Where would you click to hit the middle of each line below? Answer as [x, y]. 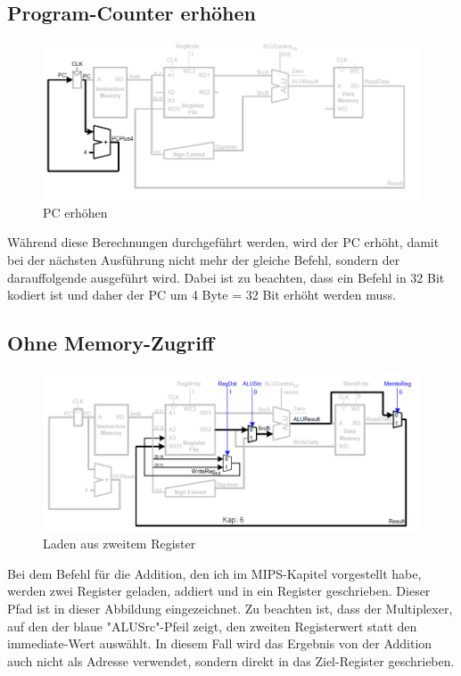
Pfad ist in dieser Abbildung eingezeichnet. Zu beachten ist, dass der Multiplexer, [230, 609]
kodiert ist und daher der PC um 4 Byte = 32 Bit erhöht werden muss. [202, 295]
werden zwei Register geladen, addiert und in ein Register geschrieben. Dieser [219, 591]
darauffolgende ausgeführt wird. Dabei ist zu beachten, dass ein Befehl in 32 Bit [226, 277]
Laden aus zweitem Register [119, 544]
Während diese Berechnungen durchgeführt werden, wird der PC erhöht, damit [223, 242]
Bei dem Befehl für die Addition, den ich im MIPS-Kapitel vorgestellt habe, [214, 573]
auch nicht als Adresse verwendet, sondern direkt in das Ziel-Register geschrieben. [231, 660]
